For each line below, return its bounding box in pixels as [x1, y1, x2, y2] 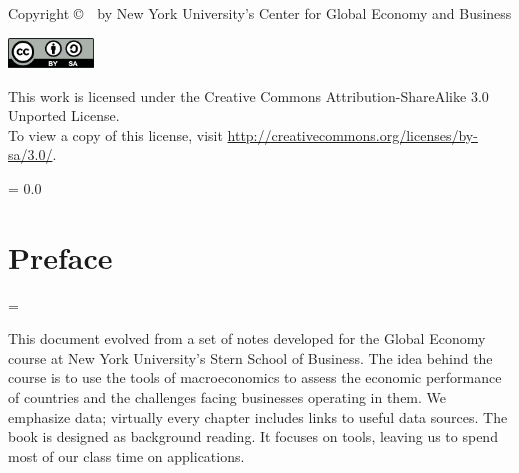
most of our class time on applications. [8, 445, 245, 466]
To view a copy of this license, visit [8, 124, 223, 145]
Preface [8, 236, 113, 277]
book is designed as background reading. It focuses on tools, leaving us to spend [8, 426, 498, 447]
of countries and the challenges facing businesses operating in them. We [8, 387, 447, 408]
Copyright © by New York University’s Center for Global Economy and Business [8, 3, 512, 23]
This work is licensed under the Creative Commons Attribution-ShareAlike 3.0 [8, 85, 489, 106]
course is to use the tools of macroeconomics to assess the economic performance [8, 367, 502, 388]
